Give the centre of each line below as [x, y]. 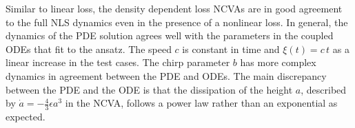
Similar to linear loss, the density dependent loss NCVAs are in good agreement [174, 8]
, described [324, 89]
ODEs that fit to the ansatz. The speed [89, 49]
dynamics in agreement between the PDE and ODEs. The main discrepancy [166, 75]
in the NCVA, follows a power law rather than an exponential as [201, 103]
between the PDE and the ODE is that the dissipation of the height [149, 89]
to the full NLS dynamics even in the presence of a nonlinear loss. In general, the [177, 22]
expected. [26, 116]
